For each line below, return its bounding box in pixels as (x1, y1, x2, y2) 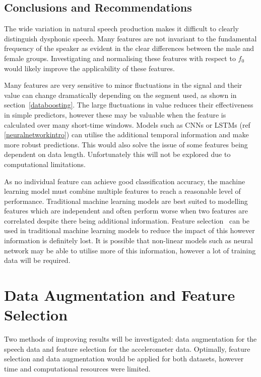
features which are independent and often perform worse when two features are (4, 205, 248, 216)
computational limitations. (4, 158, 86, 169)
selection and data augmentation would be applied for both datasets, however (4, 353, 244, 364)
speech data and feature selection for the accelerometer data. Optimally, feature (4, 343, 250, 354)
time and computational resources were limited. (4, 363, 151, 373)
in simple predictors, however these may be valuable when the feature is (4, 109, 226, 120)
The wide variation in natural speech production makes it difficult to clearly (4, 23, 239, 34)
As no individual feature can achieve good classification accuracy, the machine (4, 176, 245, 186)
